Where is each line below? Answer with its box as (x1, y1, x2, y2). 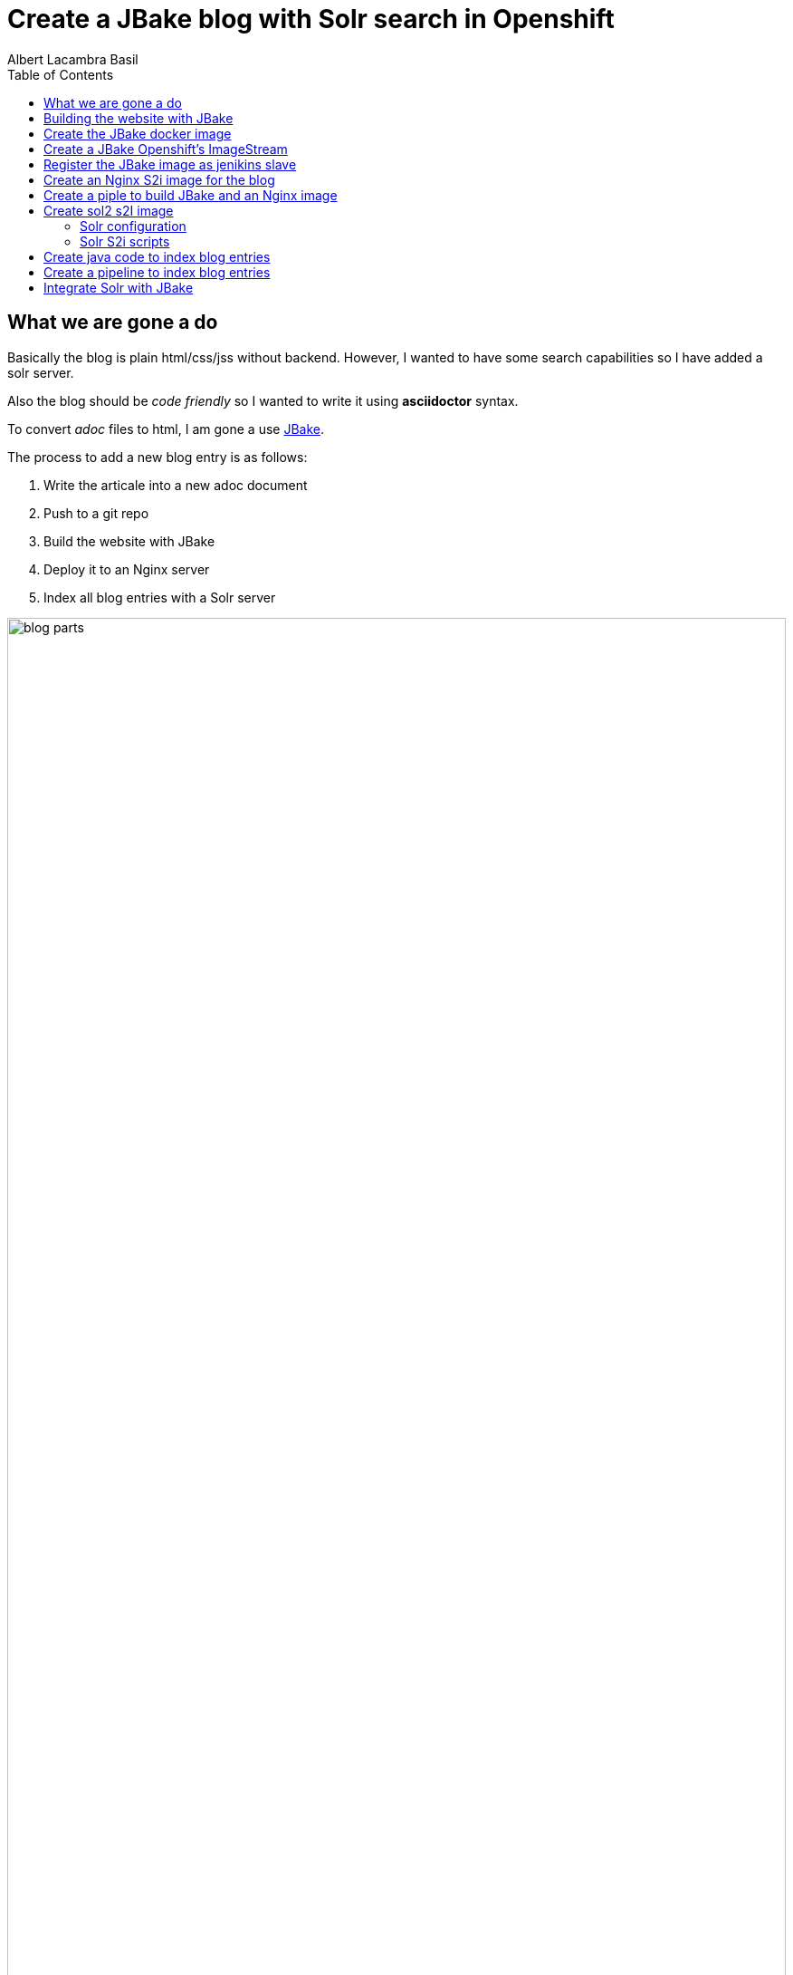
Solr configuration (80, 217, 186, 234)
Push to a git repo (43, 505, 149, 521)
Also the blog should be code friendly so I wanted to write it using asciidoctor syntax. (7, 392, 519, 409)
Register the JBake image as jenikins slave (43, 156, 297, 172)
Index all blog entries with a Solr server (43, 589, 276, 605)
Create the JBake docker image (43, 125, 232, 141)
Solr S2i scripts (80, 233, 170, 249)
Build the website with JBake (43, 533, 215, 549)
